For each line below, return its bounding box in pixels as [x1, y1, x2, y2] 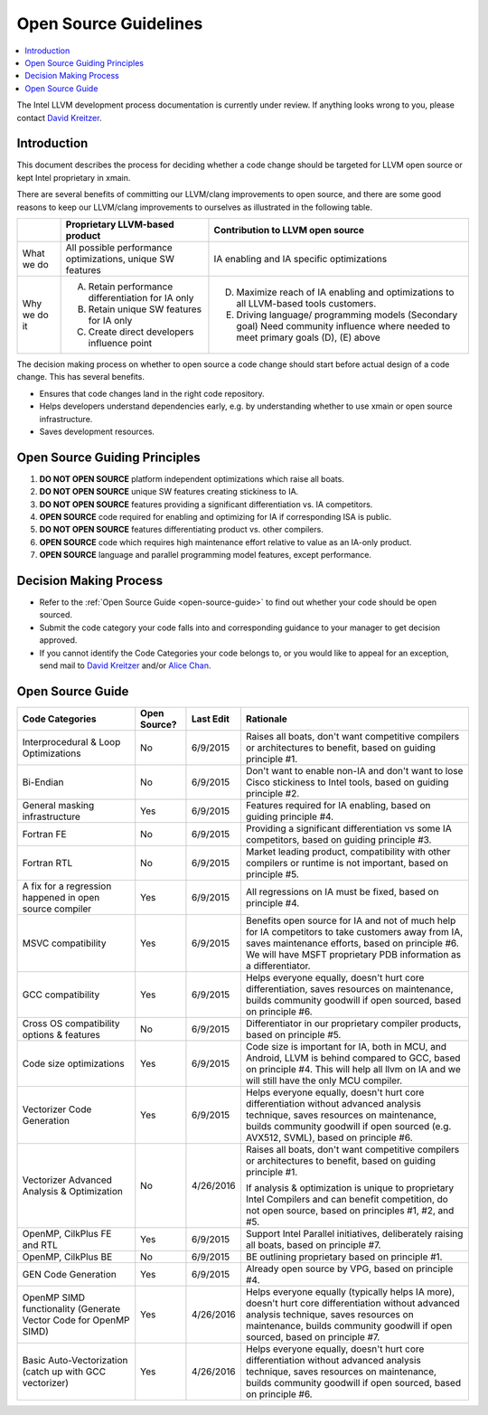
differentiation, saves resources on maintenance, [245, 982, 454, 995]
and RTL [22, 1239, 59, 1251]
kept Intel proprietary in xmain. [16, 172, 131, 183]
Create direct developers [88, 325, 194, 338]
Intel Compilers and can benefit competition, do [245, 1193, 449, 1205]
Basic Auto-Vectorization [22, 1354, 128, 1366]
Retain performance [88, 280, 174, 293]
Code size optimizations [22, 1057, 126, 1070]
